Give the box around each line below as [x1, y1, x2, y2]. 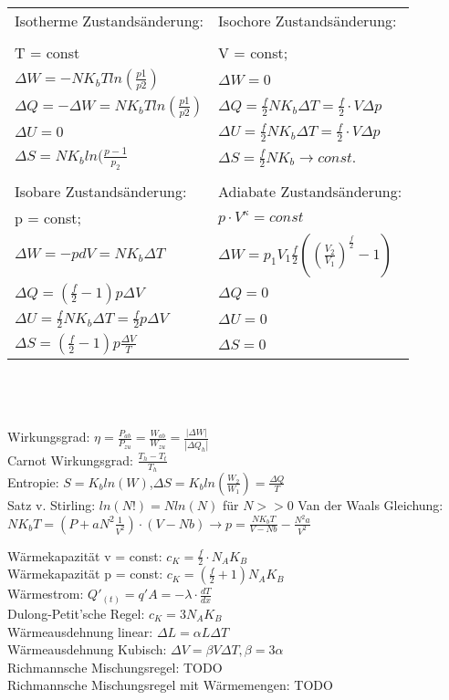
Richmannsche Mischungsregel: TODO [7, 657, 223, 676]
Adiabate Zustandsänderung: [218, 180, 402, 202]
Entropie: [7, 472, 59, 491]
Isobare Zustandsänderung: [15, 180, 187, 202]
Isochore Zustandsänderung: [218, 10, 397, 31]
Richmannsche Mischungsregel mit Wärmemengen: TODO [7, 675, 333, 695]
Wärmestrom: [7, 584, 84, 603]
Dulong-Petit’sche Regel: [7, 603, 145, 622]
